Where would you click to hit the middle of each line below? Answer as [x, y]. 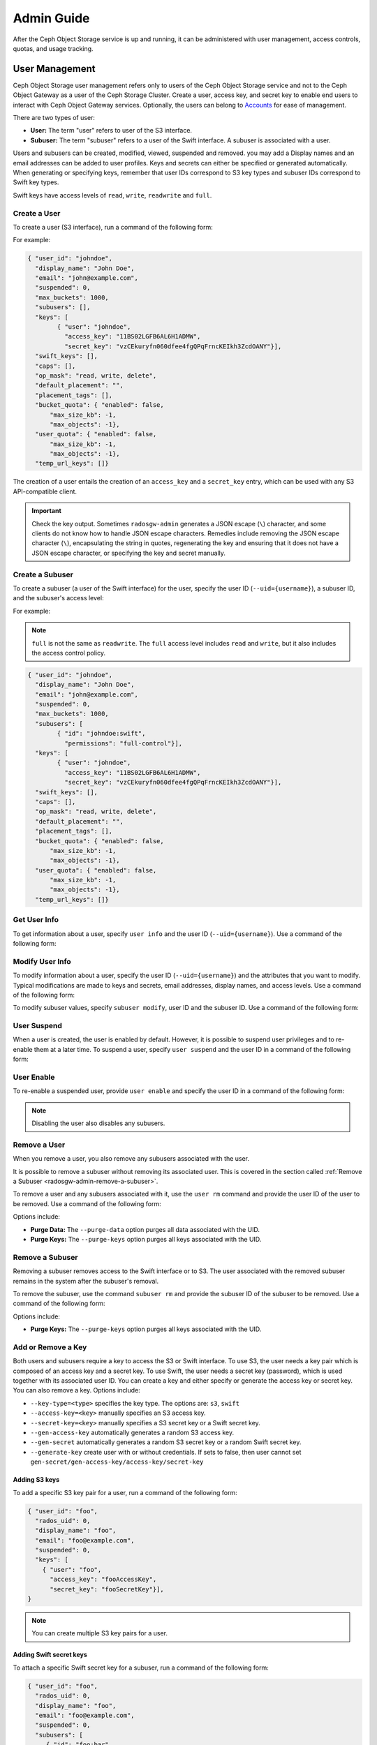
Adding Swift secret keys [50, 1655]
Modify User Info [42, 961]
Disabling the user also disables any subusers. [98, 1123]
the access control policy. [69, 653]
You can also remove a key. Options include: [77, 1390]
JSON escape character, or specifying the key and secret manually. [129, 553]
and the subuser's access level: [58, 598]
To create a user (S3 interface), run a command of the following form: [113, 227]
